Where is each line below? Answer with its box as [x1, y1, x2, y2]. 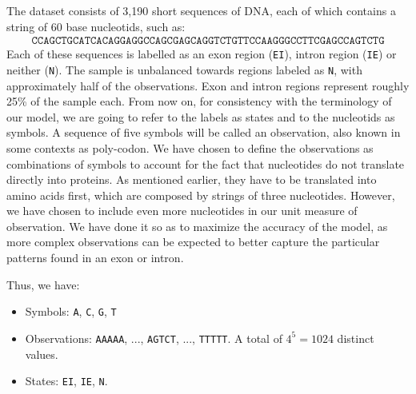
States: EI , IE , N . [25, 372, 108, 389]
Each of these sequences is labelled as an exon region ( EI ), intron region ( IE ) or [6, 46, 397, 62]
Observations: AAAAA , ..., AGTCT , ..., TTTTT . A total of [25, 329, 282, 346]
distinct [337, 329, 374, 346]
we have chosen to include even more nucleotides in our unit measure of [6, 202, 358, 219]
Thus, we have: [6, 276, 80, 293]
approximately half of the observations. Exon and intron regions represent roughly [6, 77, 410, 94]
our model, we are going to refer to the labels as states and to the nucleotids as [6, 108, 395, 125]
